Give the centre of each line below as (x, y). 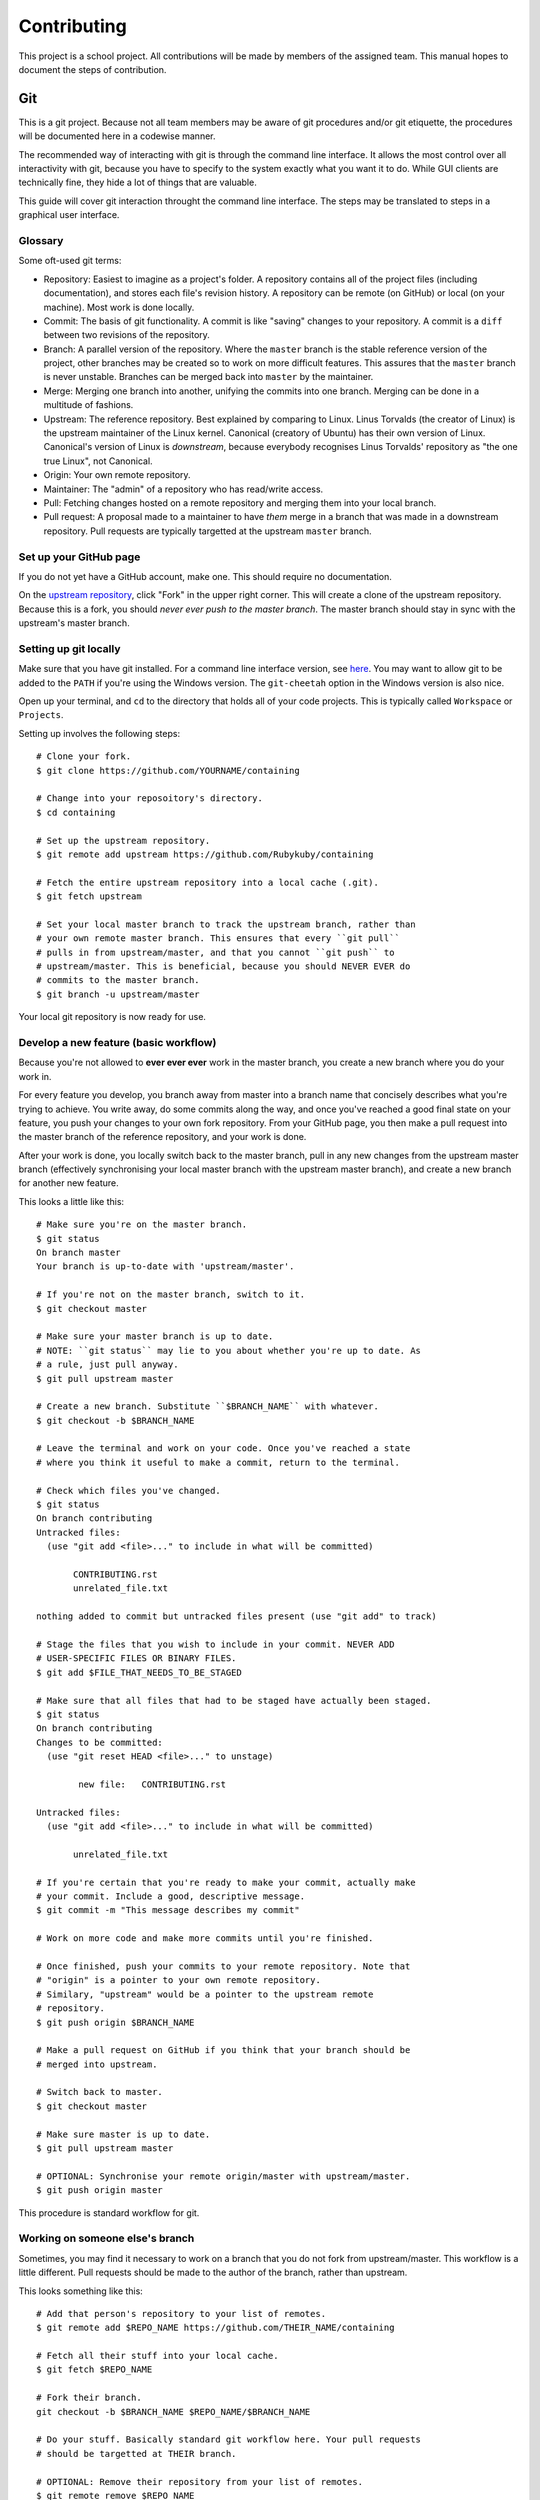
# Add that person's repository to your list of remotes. (181, 2313)
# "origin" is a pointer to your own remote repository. (179, 1980)
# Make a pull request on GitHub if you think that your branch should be (223, 2050)
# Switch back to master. (100, 2092)
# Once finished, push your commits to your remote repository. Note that (223, 1966)
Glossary (41, 240)
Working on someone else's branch (106, 2238)
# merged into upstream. (97, 2064)
